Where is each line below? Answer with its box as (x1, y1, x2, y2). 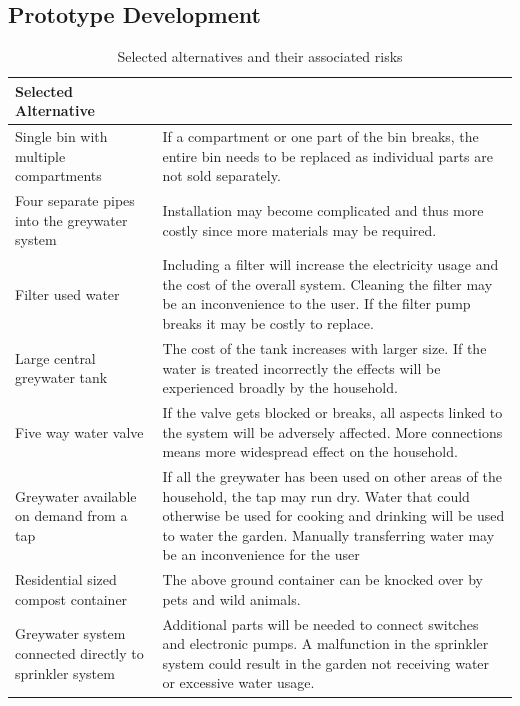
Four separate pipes (15, 190, 135, 211)
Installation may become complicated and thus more (162, 200, 484, 221)
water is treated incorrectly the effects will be (162, 357, 441, 378)
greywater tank (15, 367, 108, 388)
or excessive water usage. (162, 672, 315, 693)
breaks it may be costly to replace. (162, 313, 374, 334)
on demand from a (15, 505, 128, 526)
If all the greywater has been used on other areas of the (162, 465, 502, 486)
